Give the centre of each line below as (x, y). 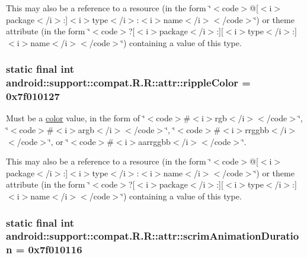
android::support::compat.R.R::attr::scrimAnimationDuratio (153, 236)
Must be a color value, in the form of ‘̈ (76, 118)
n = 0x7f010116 (44, 249)
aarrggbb (154, 141)
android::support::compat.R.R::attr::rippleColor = (128, 83)
